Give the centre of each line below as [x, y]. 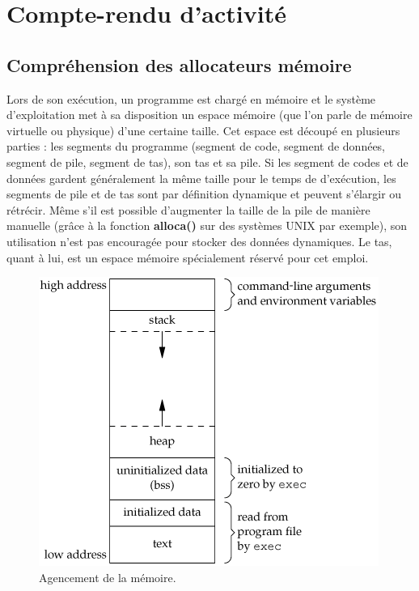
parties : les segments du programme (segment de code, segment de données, [196, 146]
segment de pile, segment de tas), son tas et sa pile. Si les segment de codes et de [207, 162]
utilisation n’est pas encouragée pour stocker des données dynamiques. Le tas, [199, 241]
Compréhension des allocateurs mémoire [179, 64]
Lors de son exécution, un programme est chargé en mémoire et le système [191, 98]
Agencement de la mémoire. [108, 577]
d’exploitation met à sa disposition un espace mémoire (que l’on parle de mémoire [209, 115]
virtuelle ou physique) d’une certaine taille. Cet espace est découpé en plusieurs [203, 130]
